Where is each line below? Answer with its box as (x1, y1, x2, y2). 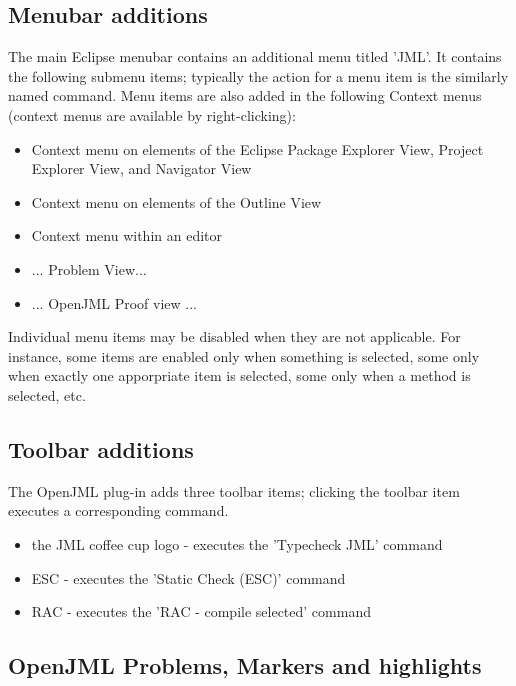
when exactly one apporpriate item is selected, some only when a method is (8, 365, 471, 386)
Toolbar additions (8, 433, 194, 464)
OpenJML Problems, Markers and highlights (8, 650, 482, 681)
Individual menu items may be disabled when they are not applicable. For (8, 326, 461, 347)
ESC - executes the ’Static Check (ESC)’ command (31, 567, 346, 588)
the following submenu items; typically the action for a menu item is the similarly (8, 65, 509, 86)
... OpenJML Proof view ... (31, 292, 197, 313)
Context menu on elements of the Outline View (31, 191, 322, 212)
